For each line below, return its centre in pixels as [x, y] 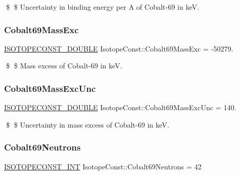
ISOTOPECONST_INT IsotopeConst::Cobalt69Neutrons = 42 [103, 166]
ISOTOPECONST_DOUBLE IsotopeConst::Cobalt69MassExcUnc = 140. [120, 107]
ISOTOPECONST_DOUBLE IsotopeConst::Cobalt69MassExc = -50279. [119, 48]
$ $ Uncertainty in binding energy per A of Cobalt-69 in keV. [102, 7]
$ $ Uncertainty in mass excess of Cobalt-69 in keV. [87, 124]
